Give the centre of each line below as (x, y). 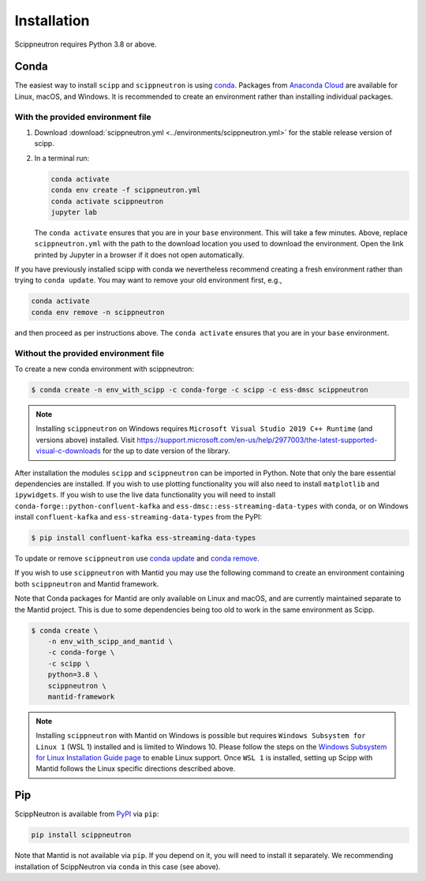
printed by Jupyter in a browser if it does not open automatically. (139, 255)
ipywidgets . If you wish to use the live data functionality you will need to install (145, 495)
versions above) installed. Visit (86, 440)
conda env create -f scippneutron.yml (126, 190)
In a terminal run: (62, 158)
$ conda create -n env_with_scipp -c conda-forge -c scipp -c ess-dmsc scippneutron (200, 390)
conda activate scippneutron (107, 201)
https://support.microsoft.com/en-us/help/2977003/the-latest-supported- (257, 440)
